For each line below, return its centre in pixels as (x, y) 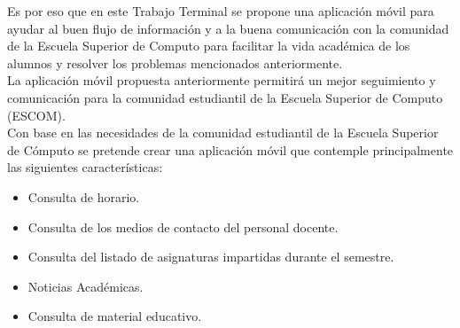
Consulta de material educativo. (115, 316)
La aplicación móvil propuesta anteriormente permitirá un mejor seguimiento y (222, 80)
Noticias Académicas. (86, 286)
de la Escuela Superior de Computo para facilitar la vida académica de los (209, 46)
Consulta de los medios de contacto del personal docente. (183, 226)
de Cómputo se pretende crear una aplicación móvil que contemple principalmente (230, 149)
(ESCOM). (36, 115)
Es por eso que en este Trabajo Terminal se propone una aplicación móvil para (221, 11)
